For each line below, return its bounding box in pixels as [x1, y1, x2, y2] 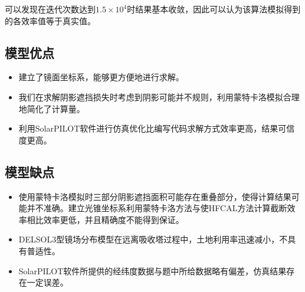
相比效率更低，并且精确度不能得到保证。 [27, 213, 184, 225]
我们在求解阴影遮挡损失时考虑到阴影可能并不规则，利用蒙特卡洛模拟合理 [18, 90, 300, 103]
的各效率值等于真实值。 [5, 14, 96, 27]
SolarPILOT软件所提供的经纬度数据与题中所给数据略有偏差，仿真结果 [18, 264, 287, 277]
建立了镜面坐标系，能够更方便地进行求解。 [18, 71, 184, 83]
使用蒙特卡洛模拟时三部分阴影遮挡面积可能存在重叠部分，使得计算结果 [18, 190, 291, 202]
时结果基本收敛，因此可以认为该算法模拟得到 [127, 3, 301, 15]
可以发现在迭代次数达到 [5, 3, 96, 15]
